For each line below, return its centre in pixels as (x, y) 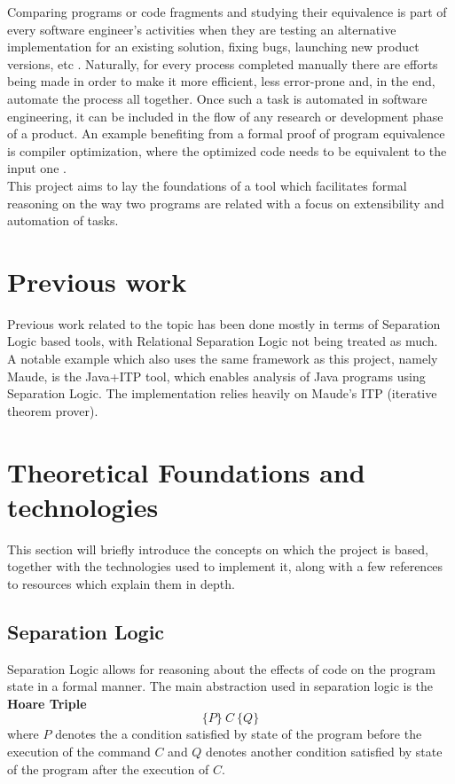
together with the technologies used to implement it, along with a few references (225, 566)
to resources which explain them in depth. (121, 583)
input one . (37, 168)
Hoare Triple (47, 703)
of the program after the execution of (108, 768)
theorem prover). (53, 410)
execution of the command (79, 752)
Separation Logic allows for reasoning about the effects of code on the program (221, 668)
